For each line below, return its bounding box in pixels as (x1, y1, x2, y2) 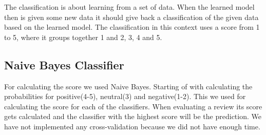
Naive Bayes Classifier (4, 56, 124, 72)
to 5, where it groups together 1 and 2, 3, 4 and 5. (4, 31, 162, 42)
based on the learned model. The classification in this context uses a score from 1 (4, 22, 260, 32)
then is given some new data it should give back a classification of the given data (4, 11, 259, 22)
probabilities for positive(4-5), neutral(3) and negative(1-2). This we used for (4, 91, 246, 102)
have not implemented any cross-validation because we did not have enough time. (4, 121, 260, 131)
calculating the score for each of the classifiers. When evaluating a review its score (4, 101, 262, 111)
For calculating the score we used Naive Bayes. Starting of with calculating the (4, 81, 253, 91)
